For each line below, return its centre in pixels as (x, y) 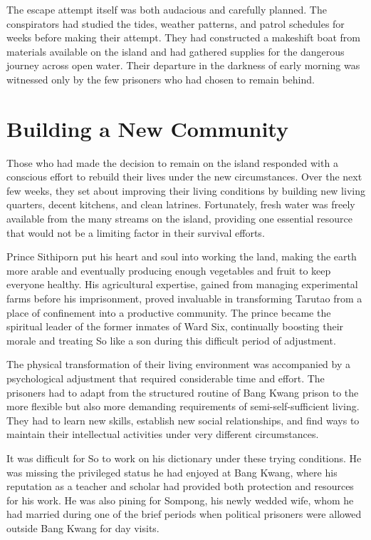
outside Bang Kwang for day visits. (83, 528)
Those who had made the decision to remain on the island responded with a (172, 162)
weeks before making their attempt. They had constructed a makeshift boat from (183, 37)
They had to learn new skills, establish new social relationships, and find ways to (183, 420)
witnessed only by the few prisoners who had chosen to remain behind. (161, 79)
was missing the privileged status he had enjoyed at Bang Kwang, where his (172, 472)
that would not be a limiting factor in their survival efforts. (136, 232)
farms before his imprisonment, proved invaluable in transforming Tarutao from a (184, 299)
